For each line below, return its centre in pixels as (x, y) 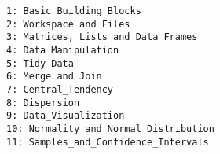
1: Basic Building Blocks (74, 11)
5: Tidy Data (40, 63)
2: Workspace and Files (68, 24)
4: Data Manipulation (63, 50)
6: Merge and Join (54, 77)
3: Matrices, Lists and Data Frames (102, 37)
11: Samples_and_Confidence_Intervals (108, 142)
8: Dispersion (43, 103)
